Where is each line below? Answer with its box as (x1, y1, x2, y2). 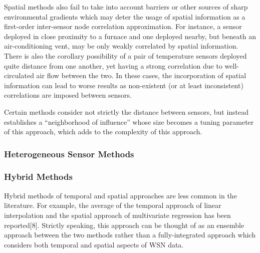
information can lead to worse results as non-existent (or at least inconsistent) (4, 80, 243, 90)
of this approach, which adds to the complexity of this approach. (4, 126, 202, 137)
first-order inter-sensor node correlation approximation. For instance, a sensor (4, 21, 242, 32)
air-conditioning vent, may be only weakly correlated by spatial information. (4, 41, 238, 51)
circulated (4, 70, 34, 81)
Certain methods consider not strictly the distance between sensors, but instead (4, 106, 249, 117)
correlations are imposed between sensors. (4, 90, 132, 100)
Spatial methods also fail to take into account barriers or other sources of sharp (4, 2, 248, 12)
